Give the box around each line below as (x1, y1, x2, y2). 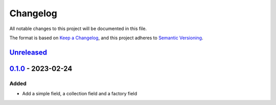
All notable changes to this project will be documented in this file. (9, 25, 147, 32)
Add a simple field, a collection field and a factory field (22, 91, 137, 97)
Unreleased (9, 48, 48, 57)
